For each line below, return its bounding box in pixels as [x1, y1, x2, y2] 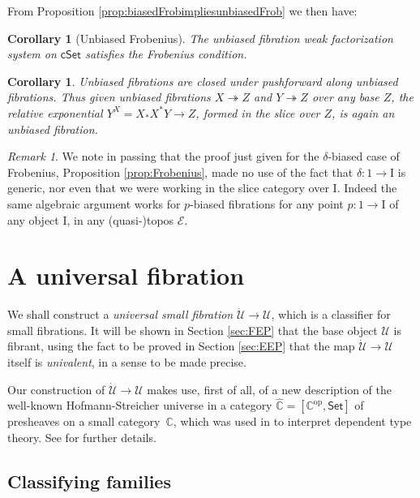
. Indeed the [336, 179, 397, 196]
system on [7, 45, 57, 62]
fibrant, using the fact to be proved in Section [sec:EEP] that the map [7, 337, 355, 354]
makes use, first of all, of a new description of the [147, 380, 392, 397]
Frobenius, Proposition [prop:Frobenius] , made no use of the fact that [7, 163, 354, 180]
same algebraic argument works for [7, 195, 181, 212]
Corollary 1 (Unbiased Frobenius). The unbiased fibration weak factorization [7, 29, 393, 46]
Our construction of [7, 380, 105, 397]
